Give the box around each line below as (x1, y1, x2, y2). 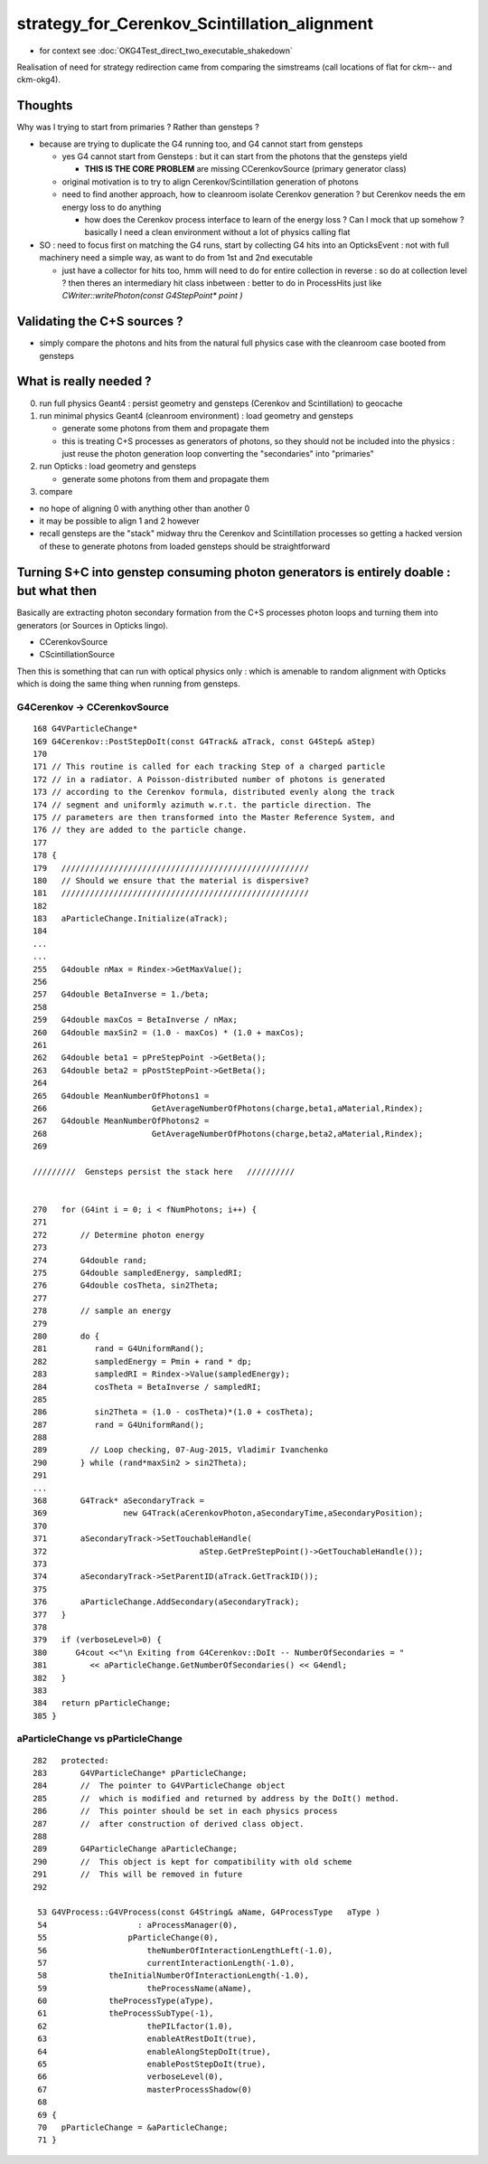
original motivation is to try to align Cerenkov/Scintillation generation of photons (61, 176, 359, 187)
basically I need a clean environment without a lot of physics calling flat (84, 227, 351, 238)
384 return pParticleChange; (33, 1698, 172, 1708)
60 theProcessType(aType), (37, 1996, 214, 2007)
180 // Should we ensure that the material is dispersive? (33, 875, 309, 885)
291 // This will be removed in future (33, 1869, 243, 1880)
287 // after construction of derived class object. (33, 1819, 305, 1829)
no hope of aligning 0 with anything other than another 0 (39, 503, 250, 514)
